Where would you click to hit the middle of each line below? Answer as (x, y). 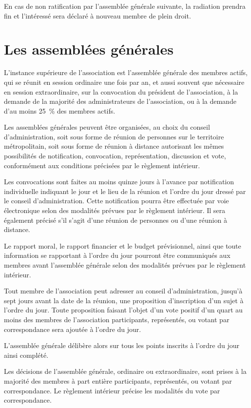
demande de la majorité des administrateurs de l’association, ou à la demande (120, 101)
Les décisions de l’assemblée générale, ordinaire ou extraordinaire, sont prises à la (125, 371)
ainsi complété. (26, 355)
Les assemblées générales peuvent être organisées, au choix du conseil (107, 127)
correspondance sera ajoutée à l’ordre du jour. (73, 329)
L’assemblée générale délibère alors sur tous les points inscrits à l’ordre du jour (122, 345)
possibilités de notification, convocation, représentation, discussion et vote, (115, 156)
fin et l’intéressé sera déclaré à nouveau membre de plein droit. (97, 15)
